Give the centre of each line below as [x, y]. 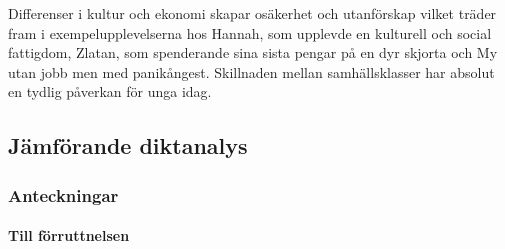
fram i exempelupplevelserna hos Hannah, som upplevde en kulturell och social [250, 32]
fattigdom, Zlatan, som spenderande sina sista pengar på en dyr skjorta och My [253, 52]
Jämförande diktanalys [128, 145]
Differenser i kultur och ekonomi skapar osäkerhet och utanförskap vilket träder [252, 13]
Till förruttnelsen [69, 235]
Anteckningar [63, 194]
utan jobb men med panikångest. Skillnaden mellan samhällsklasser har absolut [251, 71]
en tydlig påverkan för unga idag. [110, 91]
